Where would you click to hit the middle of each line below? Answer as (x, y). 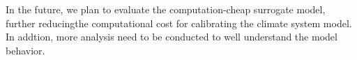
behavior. (25, 50)
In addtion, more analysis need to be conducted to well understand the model (172, 37)
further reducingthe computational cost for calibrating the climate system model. (179, 23)
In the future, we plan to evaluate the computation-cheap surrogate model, (166, 9)
